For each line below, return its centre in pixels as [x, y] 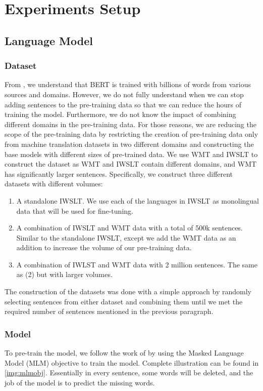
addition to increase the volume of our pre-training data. [104, 247]
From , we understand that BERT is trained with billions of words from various [128, 84]
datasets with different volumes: [54, 184]
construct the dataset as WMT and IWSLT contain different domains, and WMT [131, 164]
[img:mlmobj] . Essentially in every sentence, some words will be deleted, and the [129, 373]
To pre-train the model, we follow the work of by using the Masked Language [124, 353]
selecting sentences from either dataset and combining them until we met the [124, 301]
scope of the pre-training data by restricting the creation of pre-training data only [131, 134]
